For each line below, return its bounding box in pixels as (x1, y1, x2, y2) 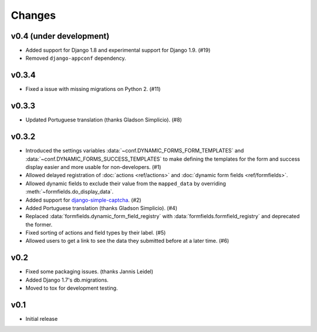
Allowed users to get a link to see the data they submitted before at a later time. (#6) (25, 238, 230, 245)
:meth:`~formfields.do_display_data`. (25, 188, 114, 195)
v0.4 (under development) (11, 31, 110, 41)
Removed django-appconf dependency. (25, 55, 126, 62)
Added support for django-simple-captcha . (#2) (25, 197, 141, 204)
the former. (25, 221, 53, 228)
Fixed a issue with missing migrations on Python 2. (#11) (25, 86, 161, 93)
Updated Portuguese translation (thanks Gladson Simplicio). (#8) (25, 116, 182, 123)
